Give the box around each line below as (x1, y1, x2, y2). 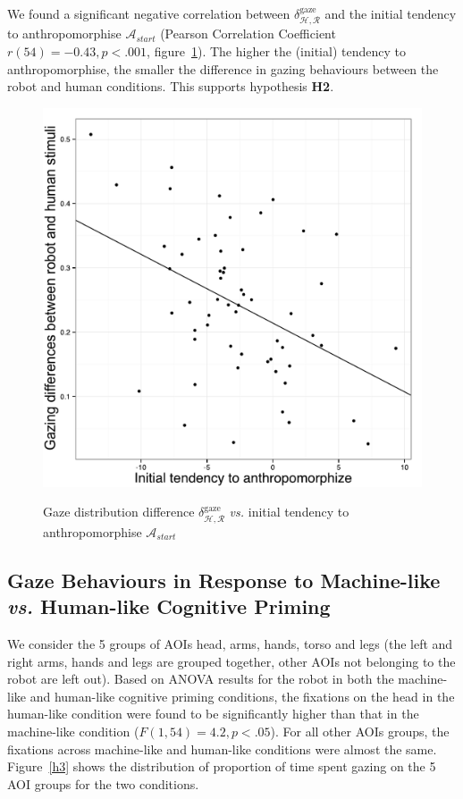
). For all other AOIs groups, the (270, 721, 450, 740)
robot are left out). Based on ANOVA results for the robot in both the (7, 669, 394, 688)
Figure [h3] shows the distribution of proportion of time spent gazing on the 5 (7, 757, 436, 776)
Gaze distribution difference (43, 502, 195, 521)
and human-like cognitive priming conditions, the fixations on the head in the (29, 686, 455, 705)
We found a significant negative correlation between (7, 4, 290, 22)
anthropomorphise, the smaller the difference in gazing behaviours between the (7, 59, 439, 78)
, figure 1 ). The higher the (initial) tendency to (147, 42, 406, 61)
